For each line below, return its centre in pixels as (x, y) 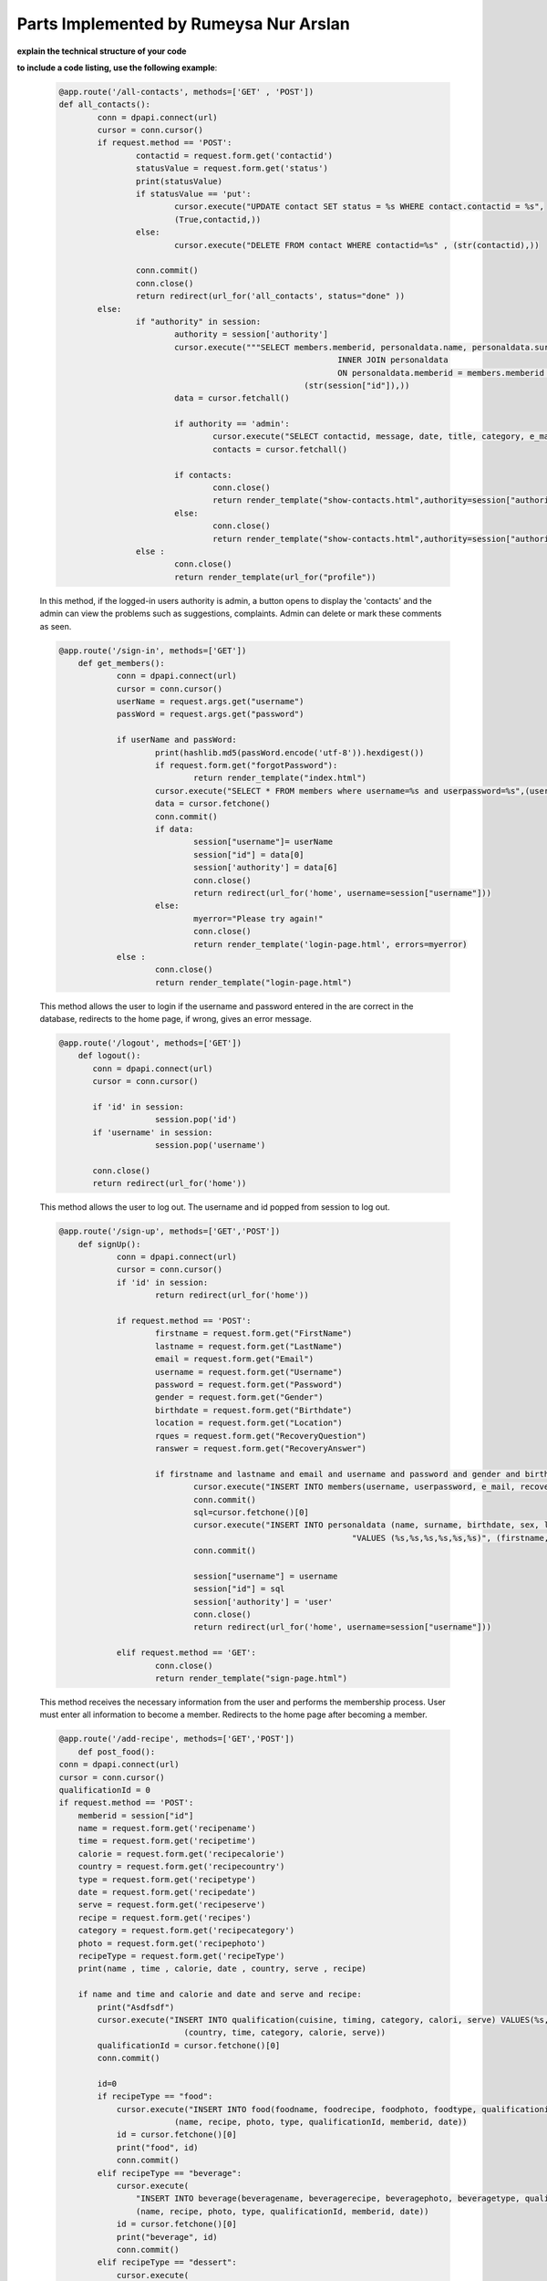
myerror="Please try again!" (258, 918)
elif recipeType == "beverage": (169, 2173)
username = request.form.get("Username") (249, 1372)
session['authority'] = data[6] (265, 868)
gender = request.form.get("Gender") (239, 1397)
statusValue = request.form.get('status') (232, 168)
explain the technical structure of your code (102, 51)
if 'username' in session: (153, 1132)
